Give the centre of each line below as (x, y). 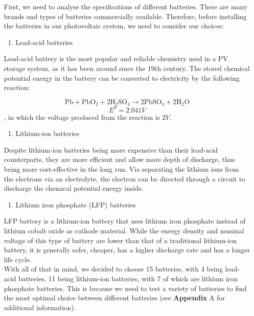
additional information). (40, 307)
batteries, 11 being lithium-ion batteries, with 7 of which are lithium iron (128, 279)
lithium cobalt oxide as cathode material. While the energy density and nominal (124, 231)
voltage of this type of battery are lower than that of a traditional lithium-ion (120, 240)
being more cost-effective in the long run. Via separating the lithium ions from (122, 169)
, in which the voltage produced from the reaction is (82, 117)
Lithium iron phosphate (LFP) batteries (76, 204)
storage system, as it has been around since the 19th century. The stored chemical (127, 68)
